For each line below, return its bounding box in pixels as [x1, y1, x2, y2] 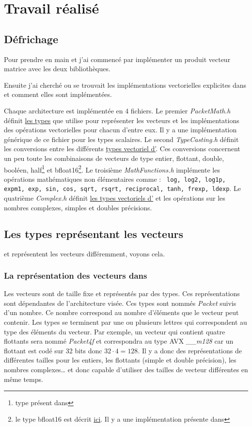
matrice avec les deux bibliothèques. [4, 63, 110, 74]
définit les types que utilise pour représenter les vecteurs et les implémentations [4, 115, 239, 125]
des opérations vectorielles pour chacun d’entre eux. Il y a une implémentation [4, 125, 237, 135]
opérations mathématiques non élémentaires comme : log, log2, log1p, [4, 174, 226, 184]
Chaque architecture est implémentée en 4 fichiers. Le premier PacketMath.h [4, 105, 231, 115]
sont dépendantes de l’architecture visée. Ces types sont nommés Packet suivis [4, 298, 236, 308]
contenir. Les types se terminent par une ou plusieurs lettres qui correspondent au [4, 317, 247, 327]
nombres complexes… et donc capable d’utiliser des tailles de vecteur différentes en [4, 364, 248, 375]
